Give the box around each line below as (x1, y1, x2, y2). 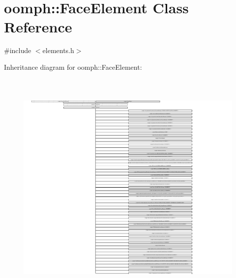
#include (4, 45, 31, 56)
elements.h (42, 45, 74, 56)
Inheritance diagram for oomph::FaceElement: (4, 61, 142, 72)
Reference (4, 17, 72, 37)
